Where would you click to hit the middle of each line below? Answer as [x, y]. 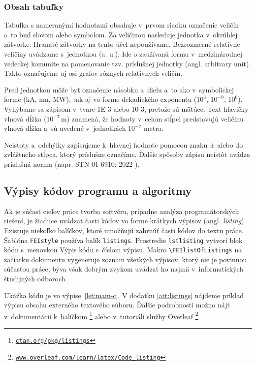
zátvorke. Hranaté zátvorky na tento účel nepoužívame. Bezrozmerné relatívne [122, 44]
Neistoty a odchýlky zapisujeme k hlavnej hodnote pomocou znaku [106, 144]
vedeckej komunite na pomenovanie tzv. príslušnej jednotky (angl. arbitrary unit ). [128, 63]
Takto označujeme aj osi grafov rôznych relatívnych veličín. [93, 73]
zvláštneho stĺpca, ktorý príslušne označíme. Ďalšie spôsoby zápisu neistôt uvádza [127, 154]
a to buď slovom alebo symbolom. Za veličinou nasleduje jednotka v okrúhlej [121, 34]
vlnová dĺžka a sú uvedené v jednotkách [65, 128]
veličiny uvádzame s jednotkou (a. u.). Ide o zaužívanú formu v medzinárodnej [123, 54]
